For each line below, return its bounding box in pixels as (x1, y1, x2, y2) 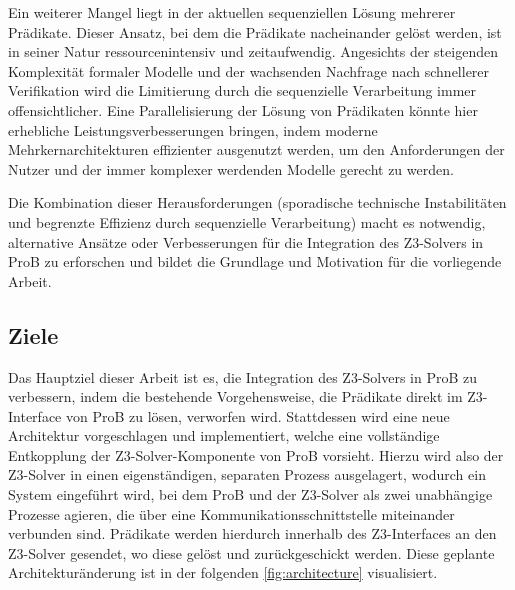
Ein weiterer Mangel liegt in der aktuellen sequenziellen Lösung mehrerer (8, 2, 456, 22)
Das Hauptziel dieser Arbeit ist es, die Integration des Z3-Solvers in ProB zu (8, 366, 478, 387)
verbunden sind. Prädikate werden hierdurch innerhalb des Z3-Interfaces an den (8, 523, 497, 544)
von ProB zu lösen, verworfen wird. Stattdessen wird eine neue (65, 405, 450, 426)
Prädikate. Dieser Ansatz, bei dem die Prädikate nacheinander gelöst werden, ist (8, 21, 502, 42)
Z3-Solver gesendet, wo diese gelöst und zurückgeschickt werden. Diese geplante (8, 542, 495, 563)
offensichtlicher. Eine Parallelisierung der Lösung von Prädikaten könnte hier (8, 99, 478, 120)
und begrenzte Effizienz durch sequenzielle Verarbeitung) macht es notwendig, (8, 211, 486, 232)
